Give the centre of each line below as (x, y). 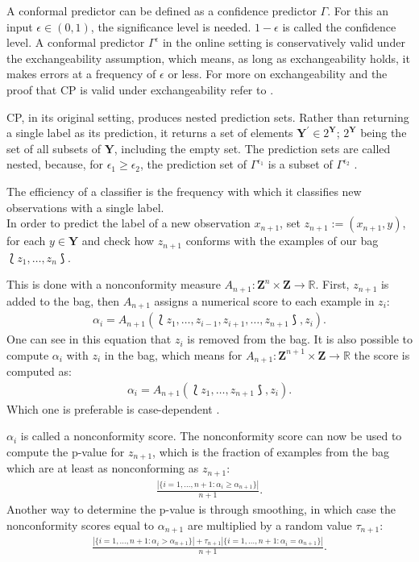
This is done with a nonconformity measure (114, 284)
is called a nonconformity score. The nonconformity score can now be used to (211, 436)
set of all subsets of (54, 148)
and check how (118, 241)
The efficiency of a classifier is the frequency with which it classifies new (184, 191)
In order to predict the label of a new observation (129, 223)
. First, (332, 284)
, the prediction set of (193, 164)
